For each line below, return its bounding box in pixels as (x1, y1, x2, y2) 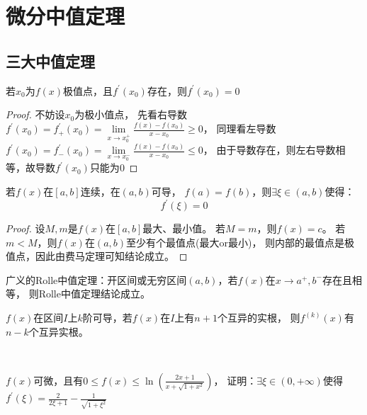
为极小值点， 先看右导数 (74, 107, 187, 122)
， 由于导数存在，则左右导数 (203, 142, 336, 157)
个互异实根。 (28, 324, 89, 339)
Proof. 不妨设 (6, 107, 65, 122)
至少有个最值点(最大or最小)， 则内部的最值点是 (126, 234, 345, 249)
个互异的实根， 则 (217, 310, 300, 324)
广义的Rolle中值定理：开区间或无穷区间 (6, 272, 187, 287)
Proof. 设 (6, 221, 45, 236)
